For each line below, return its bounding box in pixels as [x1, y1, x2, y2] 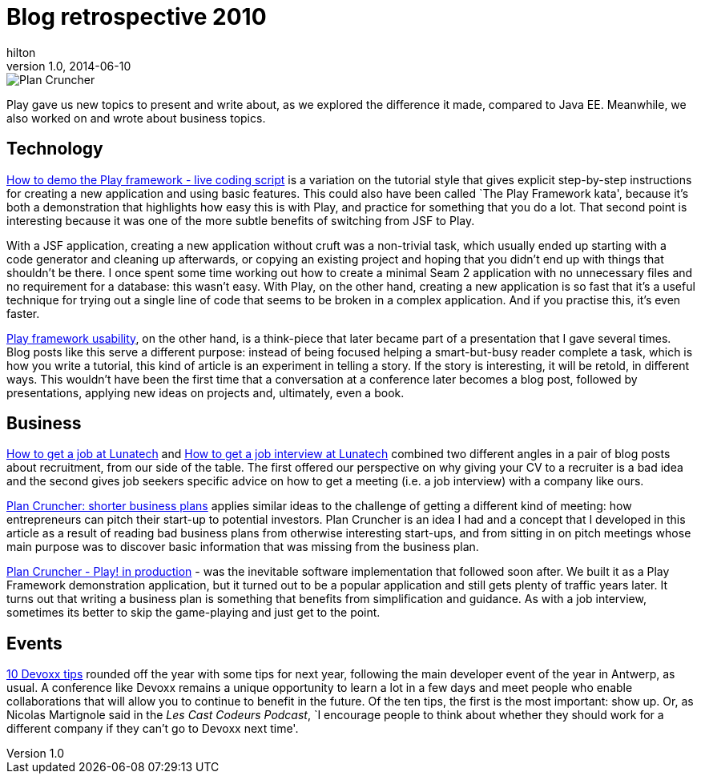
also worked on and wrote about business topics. [6, 111, 266, 125]
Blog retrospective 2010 [6, 3, 267, 30]
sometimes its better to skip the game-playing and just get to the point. [6, 605, 381, 620]
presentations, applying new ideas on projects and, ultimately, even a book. [6, 385, 405, 400]
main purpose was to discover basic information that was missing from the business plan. [6, 540, 479, 554]
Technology [6, 139, 103, 159]
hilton [6, 45, 36, 59]
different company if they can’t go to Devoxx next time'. [6, 722, 299, 736]
